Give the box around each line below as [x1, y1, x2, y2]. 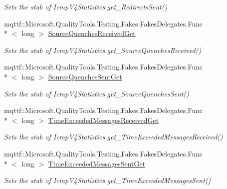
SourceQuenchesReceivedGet [48, 28, 136, 38]
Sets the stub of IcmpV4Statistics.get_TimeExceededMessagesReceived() [4, 131, 223, 142]
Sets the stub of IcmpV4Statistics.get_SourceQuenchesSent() [4, 88, 189, 98]
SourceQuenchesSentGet [48, 71, 122, 81]
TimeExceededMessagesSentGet [48, 158, 146, 168]
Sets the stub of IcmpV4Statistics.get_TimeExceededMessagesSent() [4, 175, 211, 185]
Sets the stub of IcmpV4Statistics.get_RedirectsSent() [4, 1, 168, 11]
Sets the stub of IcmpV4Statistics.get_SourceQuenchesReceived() [4, 44, 202, 55]
